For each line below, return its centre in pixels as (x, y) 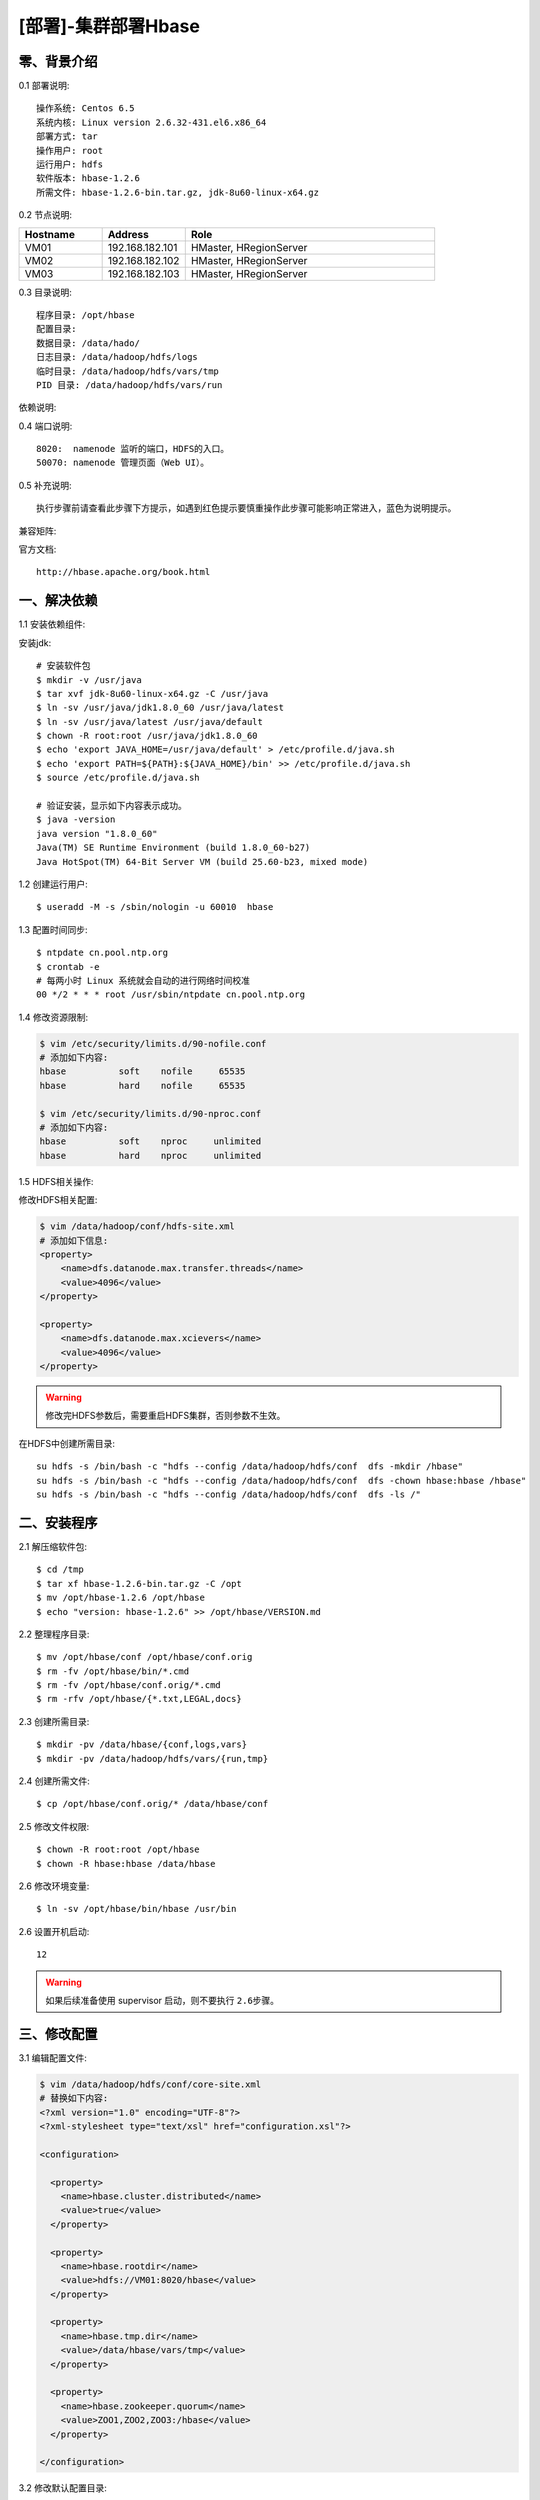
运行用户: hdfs (70, 164)
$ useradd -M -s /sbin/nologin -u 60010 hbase (155, 907)
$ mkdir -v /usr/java (89, 679)
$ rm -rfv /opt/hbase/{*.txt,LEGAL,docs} (139, 1699)
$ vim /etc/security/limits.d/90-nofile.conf (153, 1043)
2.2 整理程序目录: (54, 1634)
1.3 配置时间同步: (53, 929)
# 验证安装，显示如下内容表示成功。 (111, 806)
